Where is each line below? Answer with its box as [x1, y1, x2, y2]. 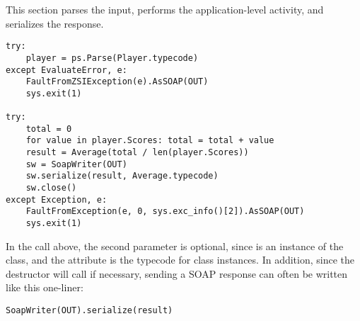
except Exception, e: [6, 194, 108, 205]
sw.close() [25, 183, 77, 193]
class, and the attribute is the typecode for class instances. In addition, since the [6, 252, 355, 267]
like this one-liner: [6, 280, 83, 295]
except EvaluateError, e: [6, 64, 127, 75]
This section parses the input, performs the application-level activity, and [6, 2, 324, 16]
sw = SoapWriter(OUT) [25, 159, 127, 169]
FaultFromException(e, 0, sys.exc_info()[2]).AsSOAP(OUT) [25, 206, 305, 217]
